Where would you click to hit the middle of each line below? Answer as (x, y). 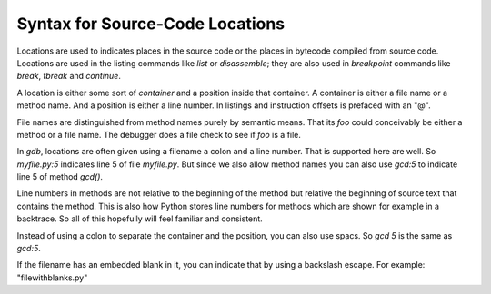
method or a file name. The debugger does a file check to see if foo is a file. (159, 134)
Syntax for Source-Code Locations (151, 24)
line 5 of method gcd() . (60, 177)
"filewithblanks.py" (52, 278)
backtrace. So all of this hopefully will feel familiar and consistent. (140, 219)
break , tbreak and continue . (69, 76)
